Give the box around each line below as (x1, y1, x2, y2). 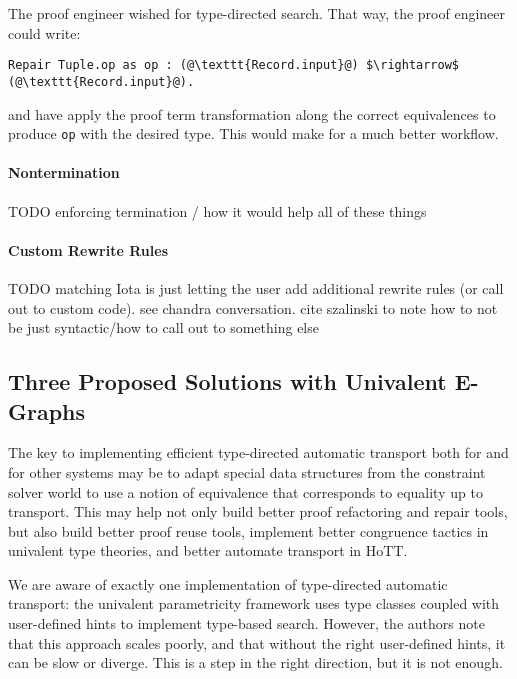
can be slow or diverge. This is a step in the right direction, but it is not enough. (8, 652, 503, 673)
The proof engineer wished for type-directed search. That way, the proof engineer (8, 3, 506, 23)
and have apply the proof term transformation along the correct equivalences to (8, 103, 496, 124)
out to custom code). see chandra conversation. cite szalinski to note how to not (8, 297, 498, 318)
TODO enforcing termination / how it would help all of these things (8, 200, 427, 221)
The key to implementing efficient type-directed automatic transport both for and (8, 442, 509, 463)
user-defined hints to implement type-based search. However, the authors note (8, 613, 485, 634)
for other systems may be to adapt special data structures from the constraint (8, 461, 486, 482)
